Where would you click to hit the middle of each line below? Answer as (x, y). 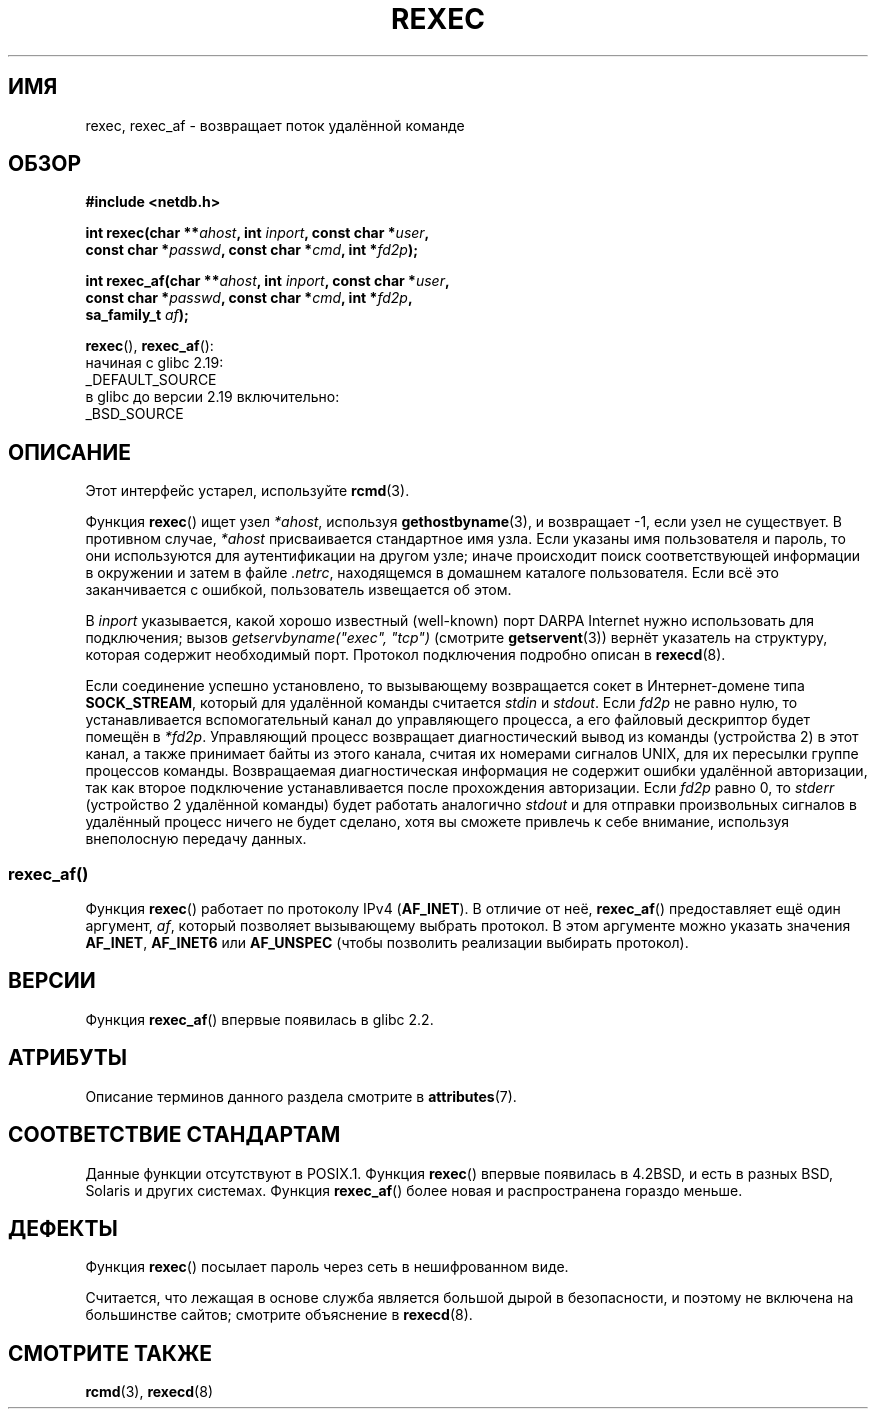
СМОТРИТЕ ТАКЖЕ (110, 1353)
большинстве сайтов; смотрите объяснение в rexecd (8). (279, 1315)
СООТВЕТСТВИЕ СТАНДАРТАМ (174, 1135)
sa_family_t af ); (137, 315)
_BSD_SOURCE (134, 414)
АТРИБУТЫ (68, 1058)
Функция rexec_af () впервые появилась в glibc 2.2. (259, 1019)
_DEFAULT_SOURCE (151, 380)
